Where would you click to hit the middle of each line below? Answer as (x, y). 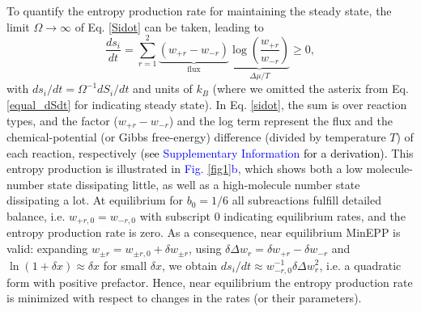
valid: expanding (47, 249)
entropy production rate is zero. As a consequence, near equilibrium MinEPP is (204, 232)
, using (205, 249)
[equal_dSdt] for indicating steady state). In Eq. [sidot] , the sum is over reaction (207, 105)
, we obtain (190, 265)
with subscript (175, 216)
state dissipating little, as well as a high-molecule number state (204, 184)
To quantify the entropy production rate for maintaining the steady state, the (199, 11)
